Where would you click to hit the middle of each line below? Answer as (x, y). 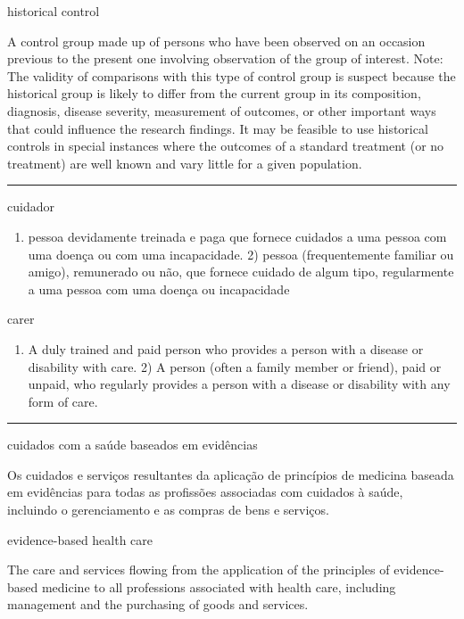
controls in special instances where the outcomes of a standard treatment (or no (226, 146)
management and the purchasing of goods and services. (158, 604)
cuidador (31, 206)
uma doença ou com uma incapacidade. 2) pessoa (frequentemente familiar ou (241, 254)
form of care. (63, 401)
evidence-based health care (80, 539)
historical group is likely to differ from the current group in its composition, (214, 93)
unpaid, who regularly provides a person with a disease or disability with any (239, 384)
